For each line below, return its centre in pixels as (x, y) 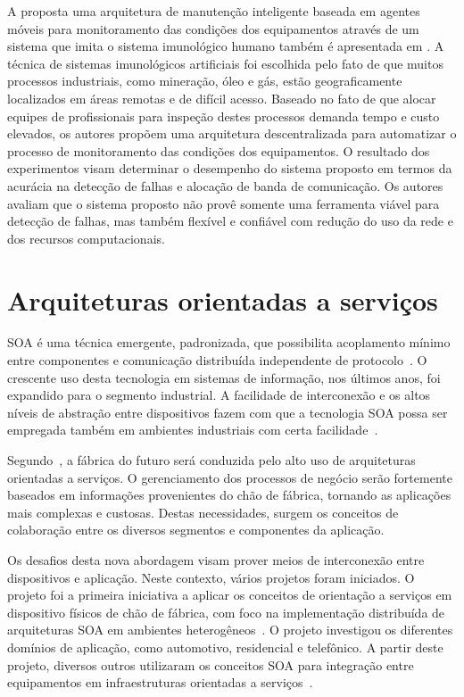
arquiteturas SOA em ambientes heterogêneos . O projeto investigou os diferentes (230, 630)
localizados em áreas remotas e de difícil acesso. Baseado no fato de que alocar (222, 98)
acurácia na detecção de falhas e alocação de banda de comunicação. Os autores (225, 185)
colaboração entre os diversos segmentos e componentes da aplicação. (196, 530)
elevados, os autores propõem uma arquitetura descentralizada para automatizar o (232, 133)
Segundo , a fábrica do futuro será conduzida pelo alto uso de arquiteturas (211, 460)
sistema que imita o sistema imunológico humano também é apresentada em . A (226, 46)
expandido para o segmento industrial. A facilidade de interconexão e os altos (219, 395)
